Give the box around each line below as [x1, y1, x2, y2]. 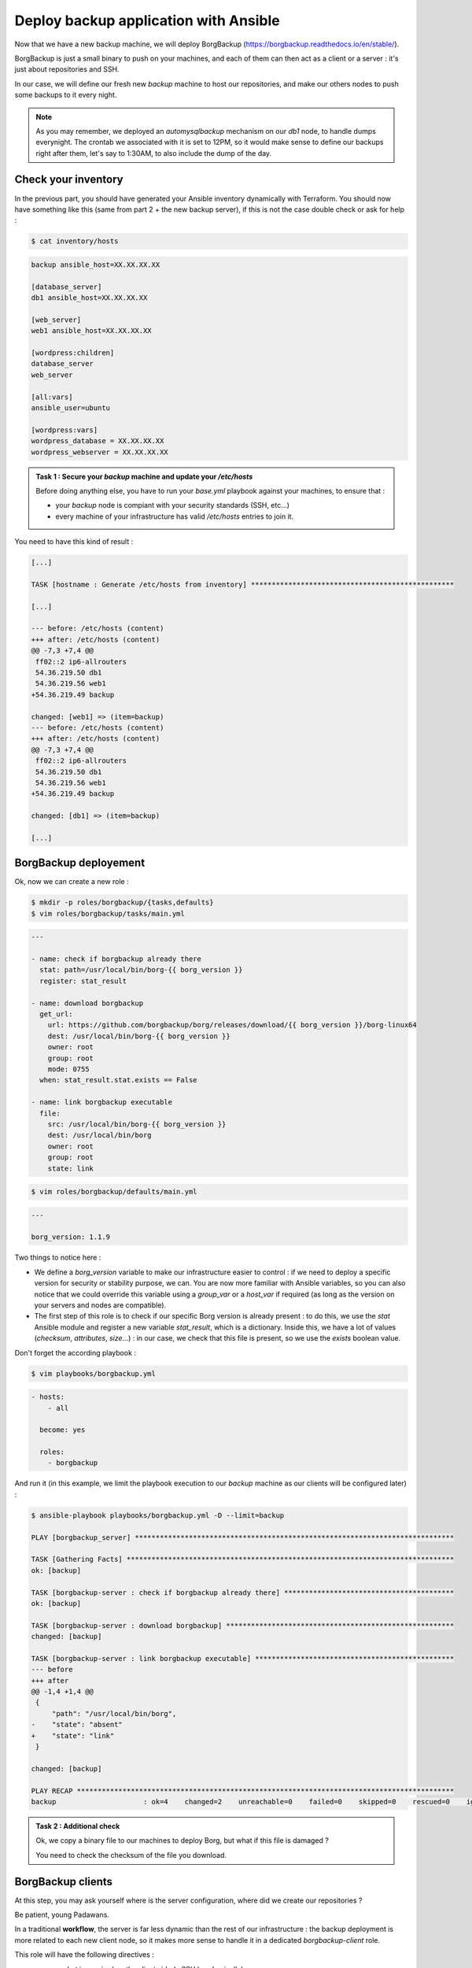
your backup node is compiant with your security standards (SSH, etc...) [55, 501, 290, 510]
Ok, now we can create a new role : [14, 877, 129, 886]
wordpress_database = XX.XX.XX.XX [31, 437, 164, 446]
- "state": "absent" [31, 1720, 124, 1729]
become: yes [39, 1426, 86, 1434]
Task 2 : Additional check [35, 1821, 120, 1830]
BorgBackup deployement [14, 856, 146, 870]
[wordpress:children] [31, 349, 115, 357]
